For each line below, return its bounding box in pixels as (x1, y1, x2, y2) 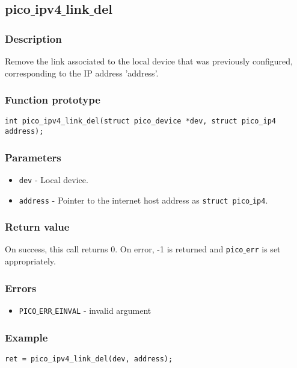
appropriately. (5, 255, 56, 267)
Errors (5, 280, 37, 295)
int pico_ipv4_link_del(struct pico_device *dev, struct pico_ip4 (5, 117, 277, 126)
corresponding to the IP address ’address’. (5, 66, 159, 79)
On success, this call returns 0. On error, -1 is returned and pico (5, 243, 243, 255)
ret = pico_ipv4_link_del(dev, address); (5, 354, 173, 363)
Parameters (5, 149, 61, 164)
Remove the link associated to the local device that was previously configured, (5, 55, 293, 67)
